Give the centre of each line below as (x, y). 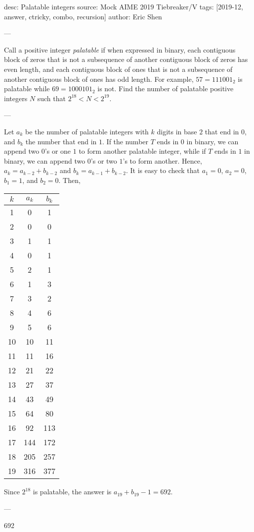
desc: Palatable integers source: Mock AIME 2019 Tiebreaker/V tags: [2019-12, (124, 6)
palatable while (27, 89)
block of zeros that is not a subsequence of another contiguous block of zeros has (126, 59)
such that (51, 98)
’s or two (104, 160)
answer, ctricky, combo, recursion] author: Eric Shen (83, 16)
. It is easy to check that (163, 170)
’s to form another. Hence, (162, 160)
